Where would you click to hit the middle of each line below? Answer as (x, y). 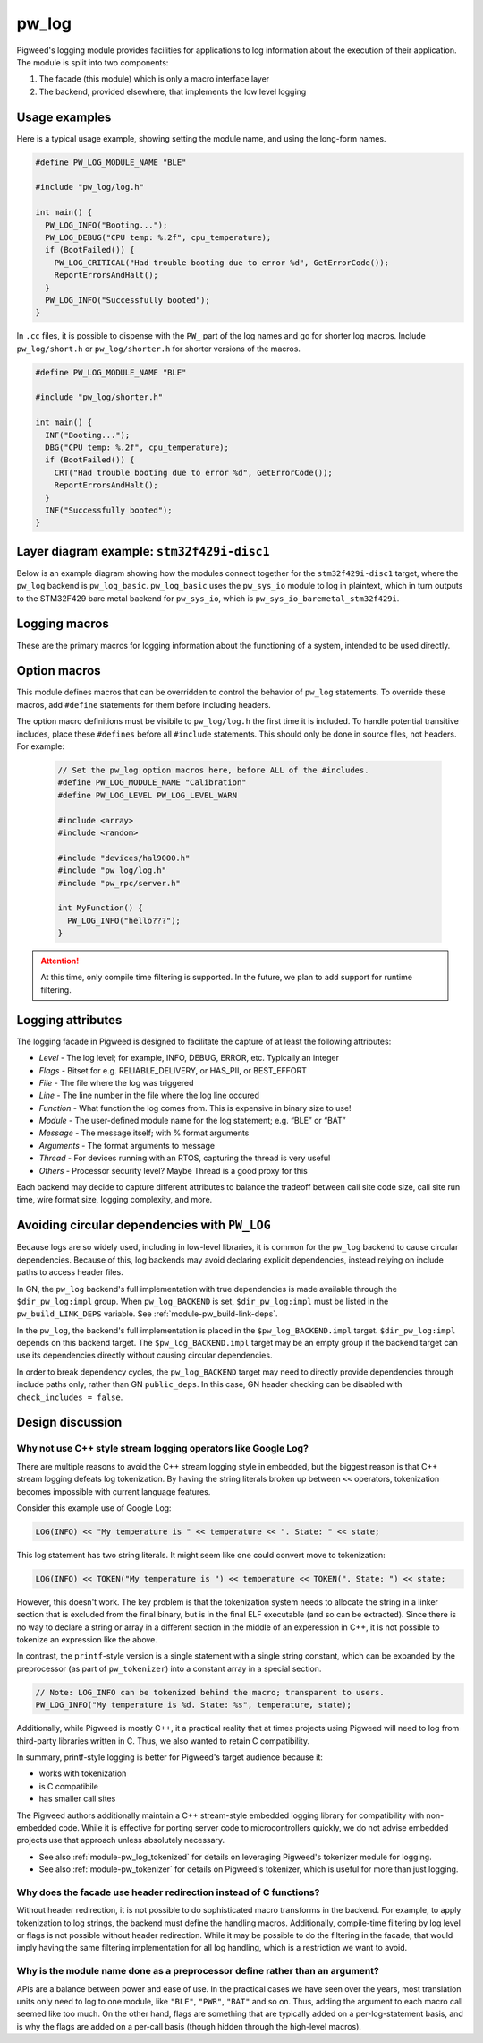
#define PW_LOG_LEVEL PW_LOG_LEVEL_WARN (147, 795)
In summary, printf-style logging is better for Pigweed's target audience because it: (170, 1757)
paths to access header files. (70, 1272)
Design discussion (69, 1422)
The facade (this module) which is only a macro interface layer (154, 79)
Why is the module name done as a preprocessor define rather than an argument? (198, 1971)
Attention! (60, 961)
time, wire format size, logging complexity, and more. (114, 1200)
